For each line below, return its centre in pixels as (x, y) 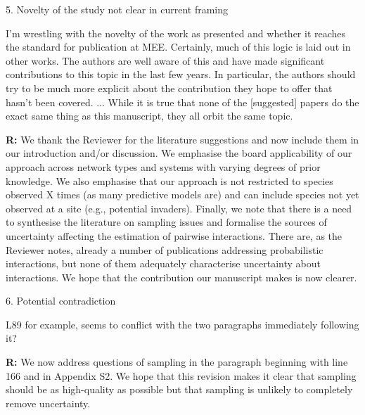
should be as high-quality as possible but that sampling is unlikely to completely (179, 389)
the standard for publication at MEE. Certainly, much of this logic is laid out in (178, 47)
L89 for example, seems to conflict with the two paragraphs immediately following (182, 324)
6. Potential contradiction (61, 301)
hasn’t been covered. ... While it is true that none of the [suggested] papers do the (182, 102)
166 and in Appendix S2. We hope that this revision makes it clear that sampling (181, 375)
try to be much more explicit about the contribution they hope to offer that (169, 88)
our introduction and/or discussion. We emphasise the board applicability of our (179, 153)
